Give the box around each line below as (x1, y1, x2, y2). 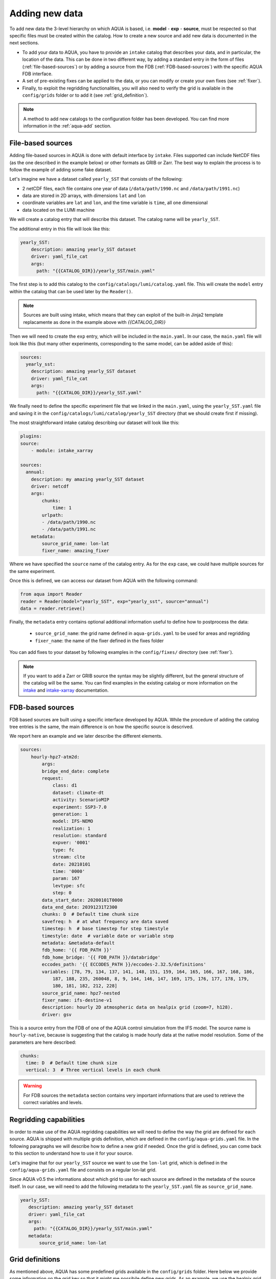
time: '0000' (52, 869, 85, 874)
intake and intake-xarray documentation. (23, 687, 109, 693)
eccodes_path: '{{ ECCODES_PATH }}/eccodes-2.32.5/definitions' (41, 962, 206, 967)
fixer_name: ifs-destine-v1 (41, 998, 112, 1003)
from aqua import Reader (20, 591, 83, 597)
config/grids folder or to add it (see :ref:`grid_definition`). (22, 92, 149, 98)
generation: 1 (52, 811, 88, 817)
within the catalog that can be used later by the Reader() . (9, 288, 133, 294)
